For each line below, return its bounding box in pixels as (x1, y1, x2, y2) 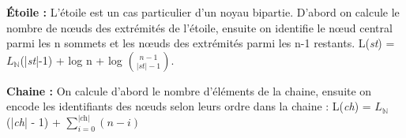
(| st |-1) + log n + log (20, 51, 122, 68)
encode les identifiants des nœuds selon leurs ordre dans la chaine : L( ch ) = (6, 98, 371, 114)
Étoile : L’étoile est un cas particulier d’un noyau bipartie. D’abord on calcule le (6, 4, 400, 20)
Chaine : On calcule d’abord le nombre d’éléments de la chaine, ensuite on (6, 82, 372, 99)
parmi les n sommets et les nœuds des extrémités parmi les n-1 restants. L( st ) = (6, 35, 395, 51)
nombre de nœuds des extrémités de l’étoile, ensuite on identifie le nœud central (6, 19, 393, 35)
